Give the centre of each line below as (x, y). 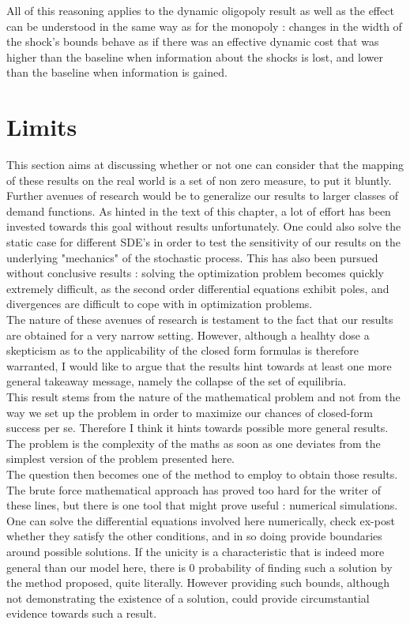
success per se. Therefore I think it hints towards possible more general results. (197, 428)
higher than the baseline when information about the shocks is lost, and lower (195, 56)
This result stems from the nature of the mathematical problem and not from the (203, 397)
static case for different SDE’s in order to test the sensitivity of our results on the (203, 242)
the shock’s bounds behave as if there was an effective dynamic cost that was (193, 41)
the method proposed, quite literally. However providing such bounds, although (198, 583)
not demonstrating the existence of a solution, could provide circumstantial (188, 598)
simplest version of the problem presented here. (121, 459)
